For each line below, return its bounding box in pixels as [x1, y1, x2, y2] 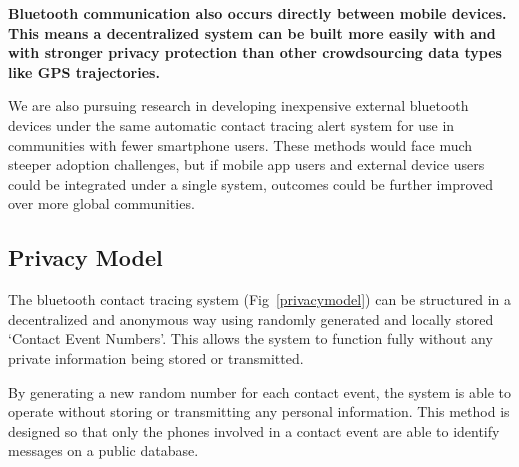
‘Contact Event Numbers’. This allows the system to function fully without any [8, 328, 493, 349]
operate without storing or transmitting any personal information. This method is [8, 401, 510, 422]
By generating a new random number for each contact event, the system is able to [8, 381, 511, 402]
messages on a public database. [8, 440, 199, 461]
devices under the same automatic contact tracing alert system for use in [8, 114, 455, 135]
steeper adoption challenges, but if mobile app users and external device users [8, 154, 485, 175]
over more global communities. [8, 193, 195, 214]
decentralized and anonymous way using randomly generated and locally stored [8, 308, 494, 329]
